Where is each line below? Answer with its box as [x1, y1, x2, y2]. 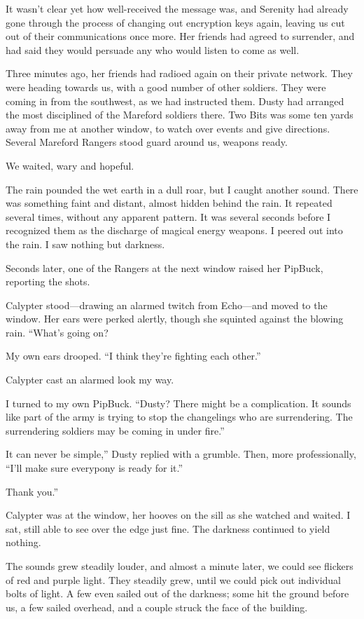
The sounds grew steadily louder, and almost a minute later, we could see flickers [6, 559, 353, 573]
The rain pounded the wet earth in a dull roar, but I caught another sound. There [6, 182, 358, 196]
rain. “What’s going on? [6, 325, 108, 339]
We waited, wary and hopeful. [6, 158, 134, 172]
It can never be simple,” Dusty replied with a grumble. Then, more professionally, [6, 447, 356, 461]
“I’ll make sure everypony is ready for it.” [6, 461, 183, 475]
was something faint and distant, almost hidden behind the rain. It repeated [6, 196, 332, 210]
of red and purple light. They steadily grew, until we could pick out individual [6, 572, 341, 587]
